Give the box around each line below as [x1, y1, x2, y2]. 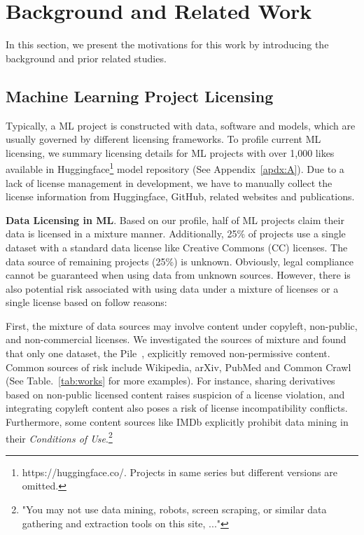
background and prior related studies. [6, 50, 167, 65]
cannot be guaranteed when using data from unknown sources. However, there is [6, 267, 351, 282]
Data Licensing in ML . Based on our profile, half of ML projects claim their [6, 212, 344, 227]
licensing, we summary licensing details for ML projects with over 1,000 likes [6, 145, 335, 160]
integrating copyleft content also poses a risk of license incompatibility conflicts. [6, 401, 348, 415]
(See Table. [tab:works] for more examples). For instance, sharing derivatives [6, 373, 335, 388]
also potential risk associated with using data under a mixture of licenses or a [6, 281, 339, 296]
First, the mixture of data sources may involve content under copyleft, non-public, [6, 318, 358, 333]
